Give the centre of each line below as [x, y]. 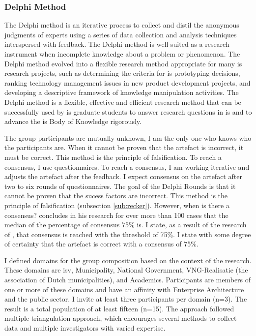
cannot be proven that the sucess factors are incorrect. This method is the [116, 196]
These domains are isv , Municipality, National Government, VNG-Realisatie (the [126, 270]
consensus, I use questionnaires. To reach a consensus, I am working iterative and [127, 167]
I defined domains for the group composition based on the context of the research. [128, 260]
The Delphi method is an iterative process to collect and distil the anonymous [122, 25]
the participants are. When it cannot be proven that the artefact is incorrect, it [124, 147]
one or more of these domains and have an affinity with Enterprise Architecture [124, 289]
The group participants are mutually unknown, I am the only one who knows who [128, 137]
